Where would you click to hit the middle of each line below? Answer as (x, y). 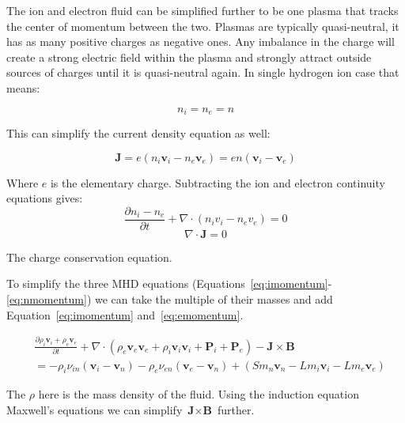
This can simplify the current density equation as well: (138, 133)
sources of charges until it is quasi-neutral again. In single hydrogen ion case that (203, 72)
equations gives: (45, 198)
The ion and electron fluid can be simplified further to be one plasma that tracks (202, 10)
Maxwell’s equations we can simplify (95, 409)
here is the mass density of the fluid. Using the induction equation (199, 394)
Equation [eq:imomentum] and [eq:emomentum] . (125, 314)
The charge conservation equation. (89, 257)
